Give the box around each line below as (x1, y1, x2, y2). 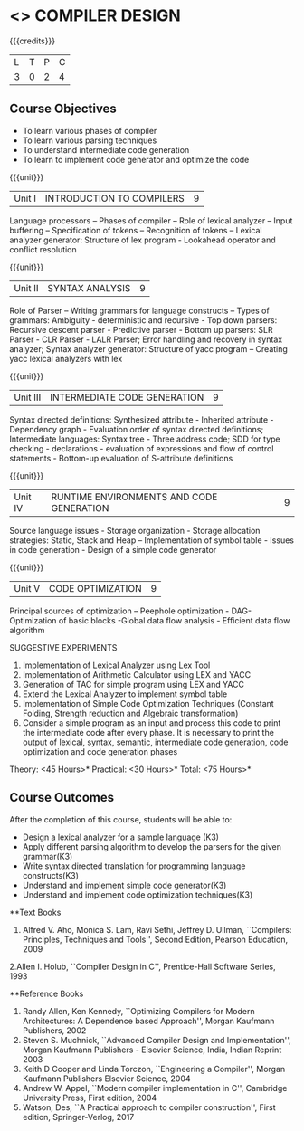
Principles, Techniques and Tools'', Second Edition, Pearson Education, (22, 934, 288, 945)
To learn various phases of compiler (22, 125, 157, 136)
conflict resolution (9, 243, 77, 254)
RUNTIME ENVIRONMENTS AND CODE (51, 490, 218, 503)
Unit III (14, 391, 42, 404)
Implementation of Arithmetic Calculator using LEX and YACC (22, 669, 252, 680)
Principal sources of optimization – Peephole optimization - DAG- (9, 605, 252, 616)
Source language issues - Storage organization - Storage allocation (9, 525, 261, 536)
